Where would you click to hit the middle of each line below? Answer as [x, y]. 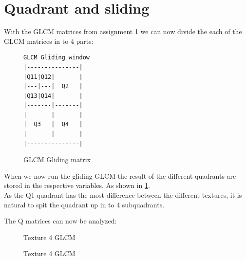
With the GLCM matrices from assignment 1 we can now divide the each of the [123, 31]
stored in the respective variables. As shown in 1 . [77, 185]
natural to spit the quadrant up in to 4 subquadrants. [84, 204]
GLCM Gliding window [57, 58]
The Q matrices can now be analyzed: [60, 221]
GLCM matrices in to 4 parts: [49, 41]
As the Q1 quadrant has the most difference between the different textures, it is [123, 195]
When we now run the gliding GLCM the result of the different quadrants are [120, 176]
